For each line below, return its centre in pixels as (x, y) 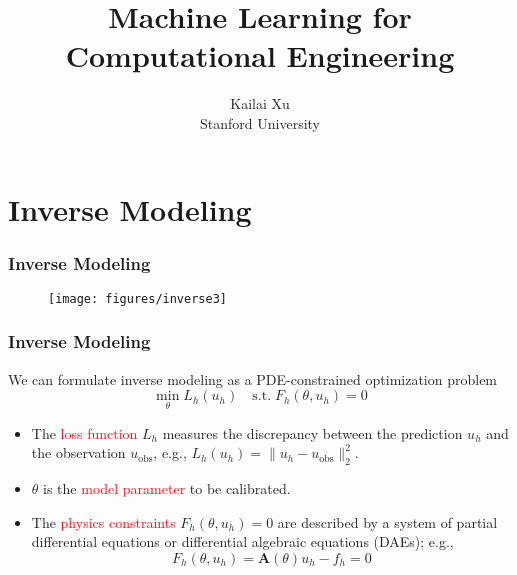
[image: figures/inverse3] (137, 298)
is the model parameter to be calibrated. (167, 487)
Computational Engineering (260, 55)
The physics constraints (103, 521)
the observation (78, 452)
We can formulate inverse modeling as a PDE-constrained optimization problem (253, 378)
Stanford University (260, 122)
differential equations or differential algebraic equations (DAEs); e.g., (242, 541)
